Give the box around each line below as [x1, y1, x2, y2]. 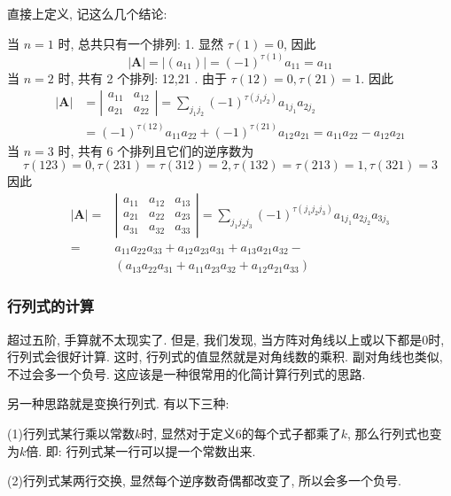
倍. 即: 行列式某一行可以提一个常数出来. [26, 441, 256, 460]
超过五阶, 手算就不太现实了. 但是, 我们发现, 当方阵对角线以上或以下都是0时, [7, 329, 445, 348]
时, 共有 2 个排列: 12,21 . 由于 [58, 68, 227, 87]
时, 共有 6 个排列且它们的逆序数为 [58, 141, 254, 159]
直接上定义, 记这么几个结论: [7, 4, 167, 22]
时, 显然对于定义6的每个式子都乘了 [141, 424, 341, 443]
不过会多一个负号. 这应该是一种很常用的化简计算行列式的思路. [7, 364, 366, 383]
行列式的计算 [7, 295, 95, 317]
